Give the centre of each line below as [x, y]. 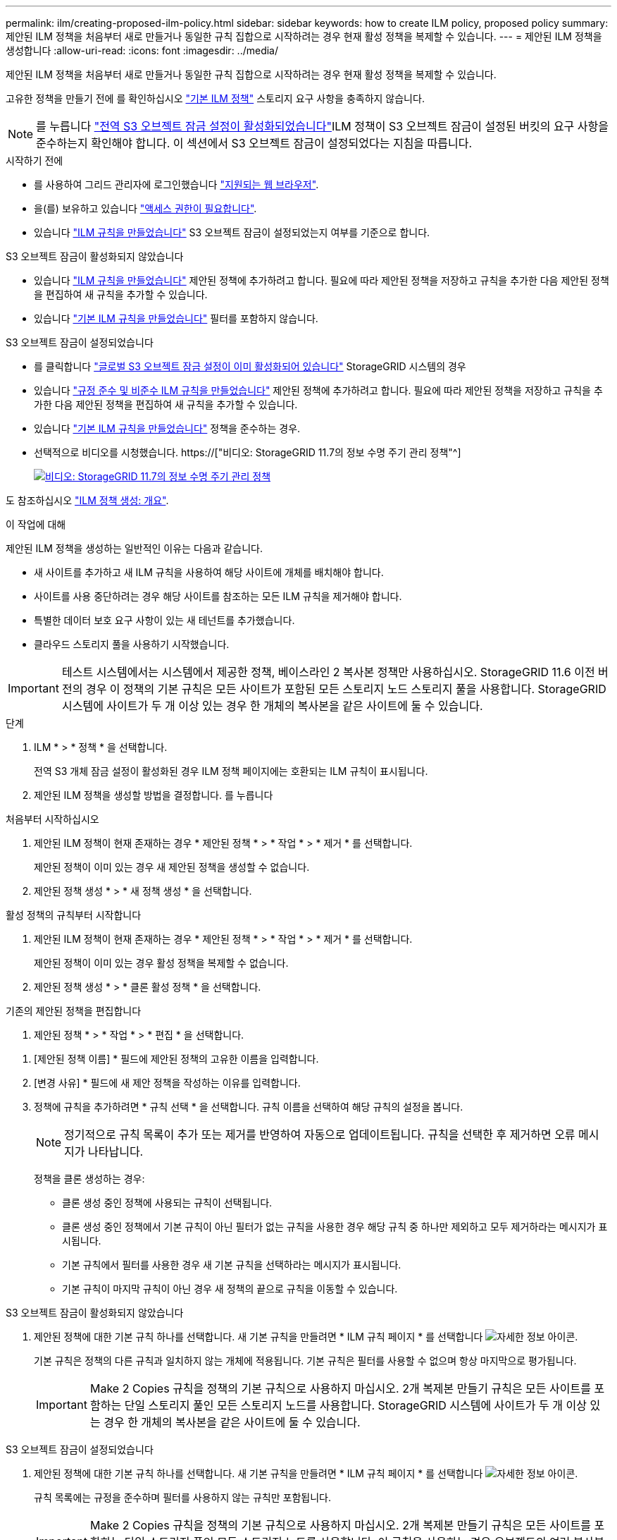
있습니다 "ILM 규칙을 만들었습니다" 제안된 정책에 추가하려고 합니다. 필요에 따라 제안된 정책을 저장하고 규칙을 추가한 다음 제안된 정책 [322, 280]
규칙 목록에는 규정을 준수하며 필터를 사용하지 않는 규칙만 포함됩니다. [182, 1497]
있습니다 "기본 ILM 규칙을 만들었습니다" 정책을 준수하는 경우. [167, 428]
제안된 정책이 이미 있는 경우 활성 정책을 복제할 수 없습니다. [161, 963]
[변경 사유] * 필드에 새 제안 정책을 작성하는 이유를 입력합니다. [167, 1083]
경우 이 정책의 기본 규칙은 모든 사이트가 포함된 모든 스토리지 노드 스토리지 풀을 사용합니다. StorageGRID [346, 689]
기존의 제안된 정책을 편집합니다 [74, 1011]
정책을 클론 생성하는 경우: [89, 1179]
